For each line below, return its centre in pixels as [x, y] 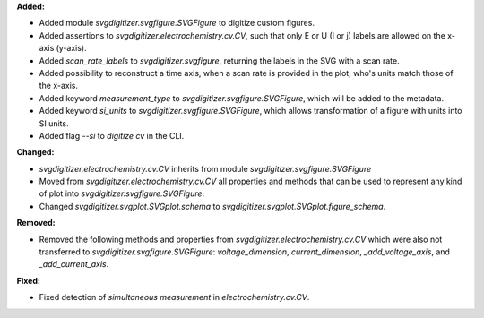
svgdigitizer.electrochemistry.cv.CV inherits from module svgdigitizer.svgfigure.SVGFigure [205, 168]
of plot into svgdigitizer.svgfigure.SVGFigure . [122, 193]
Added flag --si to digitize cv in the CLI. [112, 135]
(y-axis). [71, 48]
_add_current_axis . [74, 264]
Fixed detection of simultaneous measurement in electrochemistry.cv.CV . [174, 297]
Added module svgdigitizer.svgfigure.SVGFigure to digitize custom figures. [177, 23]
